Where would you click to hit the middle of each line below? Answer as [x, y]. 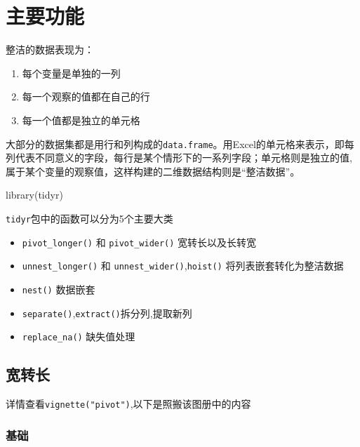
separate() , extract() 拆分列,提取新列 [107, 313]
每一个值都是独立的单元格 [81, 120]
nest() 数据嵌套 [59, 289]
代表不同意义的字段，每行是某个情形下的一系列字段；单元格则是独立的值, [184, 158]
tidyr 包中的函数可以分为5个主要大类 [89, 218]
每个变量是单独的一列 [71, 73]
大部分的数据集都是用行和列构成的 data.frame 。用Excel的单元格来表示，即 [175, 144]
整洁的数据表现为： [50, 49]
